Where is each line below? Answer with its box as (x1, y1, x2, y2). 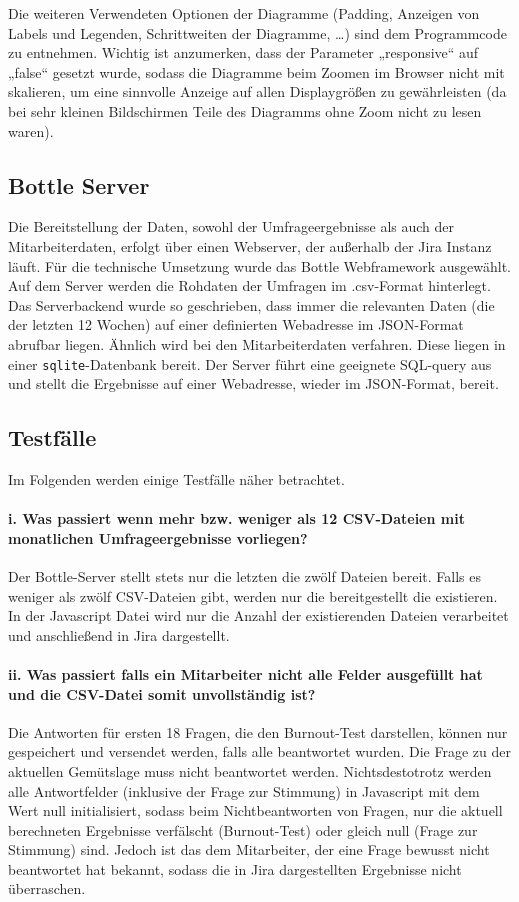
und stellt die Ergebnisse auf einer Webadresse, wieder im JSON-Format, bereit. (8, 373, 499, 394)
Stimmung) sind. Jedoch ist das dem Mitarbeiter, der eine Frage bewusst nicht (8, 839, 490, 860)
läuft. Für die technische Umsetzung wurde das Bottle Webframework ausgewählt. (8, 255, 511, 276)
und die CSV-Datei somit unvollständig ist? (8, 683, 316, 704)
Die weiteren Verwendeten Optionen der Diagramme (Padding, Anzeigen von (8, 3, 480, 23)
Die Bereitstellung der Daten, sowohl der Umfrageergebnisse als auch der (8, 216, 455, 237)
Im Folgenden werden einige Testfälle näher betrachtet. (8, 468, 345, 489)
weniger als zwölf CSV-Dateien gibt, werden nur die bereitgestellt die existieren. (8, 585, 498, 606)
